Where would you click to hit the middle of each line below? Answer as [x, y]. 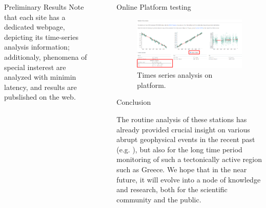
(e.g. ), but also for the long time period [179, 149]
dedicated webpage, [35, 27]
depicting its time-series [41, 37]
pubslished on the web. [40, 97]
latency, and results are [40, 87]
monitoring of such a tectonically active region [189, 159]
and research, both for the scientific [172, 189]
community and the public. [159, 199]
